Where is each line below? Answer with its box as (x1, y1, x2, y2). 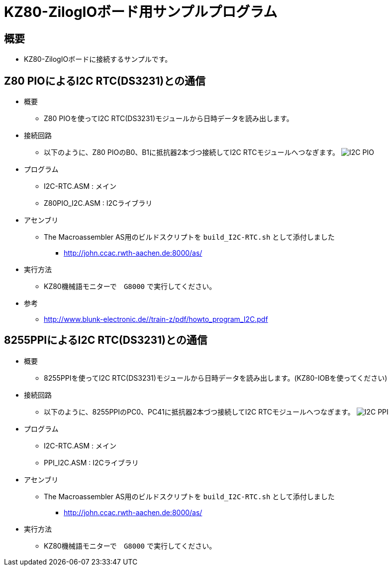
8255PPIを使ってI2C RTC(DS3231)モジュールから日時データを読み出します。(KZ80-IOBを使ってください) (44, 373, 388, 382)
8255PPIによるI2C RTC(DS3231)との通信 (4, 334, 207, 347)
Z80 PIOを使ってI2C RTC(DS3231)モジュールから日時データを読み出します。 (44, 114, 294, 123)
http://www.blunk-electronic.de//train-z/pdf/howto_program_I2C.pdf (44, 315, 268, 324)
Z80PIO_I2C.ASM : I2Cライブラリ (44, 199, 153, 208)
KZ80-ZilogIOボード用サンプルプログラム (4, 3, 278, 20)
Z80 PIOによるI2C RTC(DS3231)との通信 (4, 74, 206, 87)
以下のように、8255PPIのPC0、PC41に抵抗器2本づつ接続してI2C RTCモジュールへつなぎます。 (44, 407, 355, 416)
